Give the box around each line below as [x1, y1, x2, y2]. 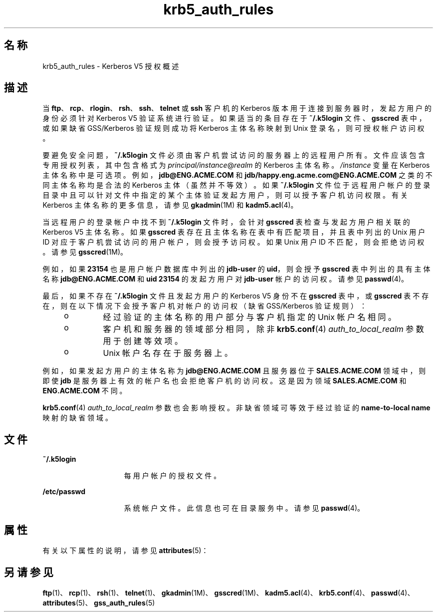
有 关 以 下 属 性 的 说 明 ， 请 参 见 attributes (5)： [42, 546, 209, 555]
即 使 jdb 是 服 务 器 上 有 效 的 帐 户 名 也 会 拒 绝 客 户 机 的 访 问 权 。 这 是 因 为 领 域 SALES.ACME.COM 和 [42, 376, 407, 385]
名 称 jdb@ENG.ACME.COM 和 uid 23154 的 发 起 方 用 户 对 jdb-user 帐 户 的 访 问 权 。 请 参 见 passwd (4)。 [42, 275, 408, 284]
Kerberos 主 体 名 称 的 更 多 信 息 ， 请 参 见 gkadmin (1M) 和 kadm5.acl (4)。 [42, 201, 298, 210]
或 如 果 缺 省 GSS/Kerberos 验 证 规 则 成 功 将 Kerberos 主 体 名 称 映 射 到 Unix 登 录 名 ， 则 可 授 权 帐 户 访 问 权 [42, 124, 425, 133]
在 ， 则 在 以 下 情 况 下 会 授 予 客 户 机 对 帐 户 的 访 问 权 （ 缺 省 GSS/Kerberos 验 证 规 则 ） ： [42, 302, 367, 310]
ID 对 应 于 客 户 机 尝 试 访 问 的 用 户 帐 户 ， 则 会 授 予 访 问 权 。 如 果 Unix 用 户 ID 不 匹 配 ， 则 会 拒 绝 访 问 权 [42, 238, 425, 247]
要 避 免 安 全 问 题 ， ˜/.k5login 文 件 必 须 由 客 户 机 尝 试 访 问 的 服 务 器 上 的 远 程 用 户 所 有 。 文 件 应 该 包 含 [42, 151, 426, 160]
